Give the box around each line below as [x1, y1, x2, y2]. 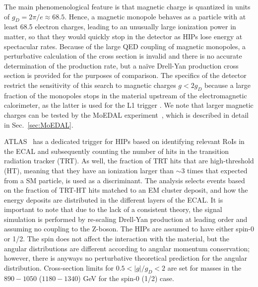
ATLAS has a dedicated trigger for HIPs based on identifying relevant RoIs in [4, 136, 245, 146]
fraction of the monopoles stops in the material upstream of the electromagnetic [4, 90, 247, 100]
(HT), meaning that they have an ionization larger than [4, 165, 174, 175]
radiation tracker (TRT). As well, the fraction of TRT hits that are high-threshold [4, 155, 254, 166]
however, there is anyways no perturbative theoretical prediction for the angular [4, 253, 248, 263]
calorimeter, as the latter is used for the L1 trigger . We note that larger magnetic [4, 100, 254, 110]
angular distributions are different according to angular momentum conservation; [4, 243, 250, 253]
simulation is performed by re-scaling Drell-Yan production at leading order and [4, 214, 248, 224]
